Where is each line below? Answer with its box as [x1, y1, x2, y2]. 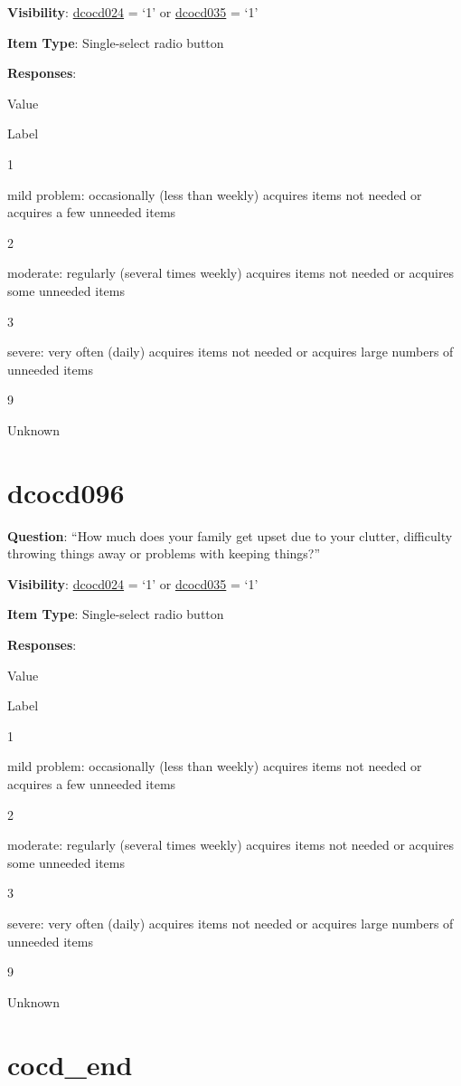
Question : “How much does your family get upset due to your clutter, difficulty [7, 526, 453, 545]
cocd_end [7, 1045, 133, 1082]
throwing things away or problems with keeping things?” [7, 544, 321, 563]
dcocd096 [7, 473, 125, 510]
